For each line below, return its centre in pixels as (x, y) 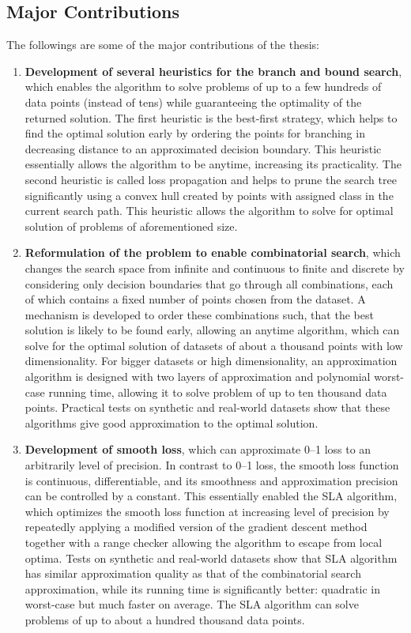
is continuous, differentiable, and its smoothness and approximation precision (211, 480)
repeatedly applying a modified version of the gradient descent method (196, 527)
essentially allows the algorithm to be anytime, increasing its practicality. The (213, 164)
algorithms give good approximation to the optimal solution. (172, 422)
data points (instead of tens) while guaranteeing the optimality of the (193, 102)
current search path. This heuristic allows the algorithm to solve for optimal (209, 211)
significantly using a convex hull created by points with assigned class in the (209, 195)
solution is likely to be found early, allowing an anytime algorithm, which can (212, 330)
